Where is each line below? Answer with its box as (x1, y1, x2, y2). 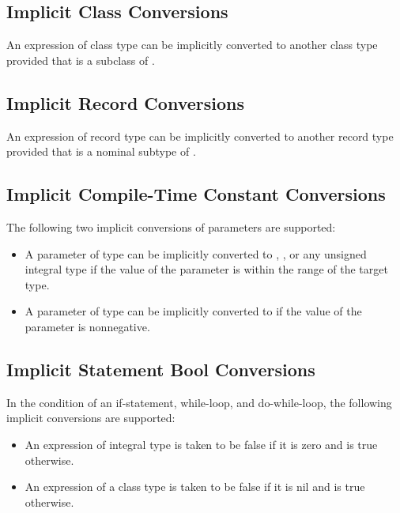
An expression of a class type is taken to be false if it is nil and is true (25, 478, 365, 495)
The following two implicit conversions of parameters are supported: (6, 218, 336, 235)
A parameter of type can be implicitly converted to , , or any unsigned (25, 245, 367, 262)
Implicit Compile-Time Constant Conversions (6, 182, 386, 206)
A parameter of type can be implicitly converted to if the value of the (25, 303, 362, 319)
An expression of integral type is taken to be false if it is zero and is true (25, 436, 378, 452)
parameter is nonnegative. (25, 318, 150, 334)
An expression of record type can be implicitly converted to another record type (6, 127, 394, 144)
